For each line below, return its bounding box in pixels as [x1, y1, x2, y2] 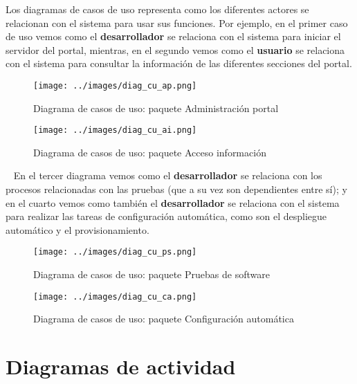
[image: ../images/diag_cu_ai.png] [33, 125, 197, 136]
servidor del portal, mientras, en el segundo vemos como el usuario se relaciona [6, 42, 345, 57]
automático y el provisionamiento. [6, 222, 149, 237]
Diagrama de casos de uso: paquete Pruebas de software [33, 267, 270, 282]
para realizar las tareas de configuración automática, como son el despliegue [6, 209, 327, 223]
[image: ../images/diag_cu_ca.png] [33, 291, 197, 302]
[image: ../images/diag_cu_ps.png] [33, 247, 197, 257]
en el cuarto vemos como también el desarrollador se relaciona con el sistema [6, 195, 340, 210]
